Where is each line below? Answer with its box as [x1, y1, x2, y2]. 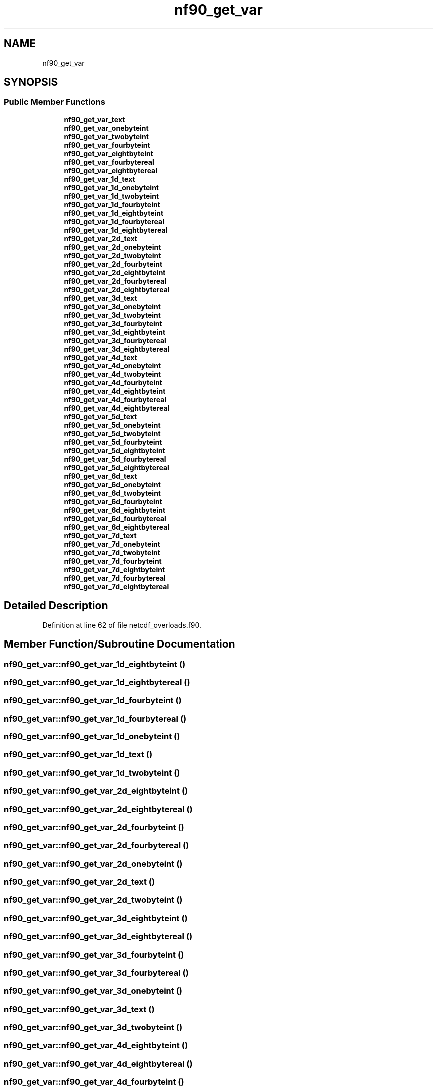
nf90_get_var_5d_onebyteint [64, 420, 161, 429]
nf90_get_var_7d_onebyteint [64, 539, 160, 548]
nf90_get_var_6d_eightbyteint [64, 505, 166, 514]
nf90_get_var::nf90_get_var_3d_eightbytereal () [4, 931, 193, 942]
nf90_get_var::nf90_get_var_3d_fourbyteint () [4, 949, 184, 960]
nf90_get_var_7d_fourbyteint [64, 556, 162, 565]
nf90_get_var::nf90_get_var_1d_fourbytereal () [4, 713, 187, 724]
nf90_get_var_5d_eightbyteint [64, 446, 165, 455]
